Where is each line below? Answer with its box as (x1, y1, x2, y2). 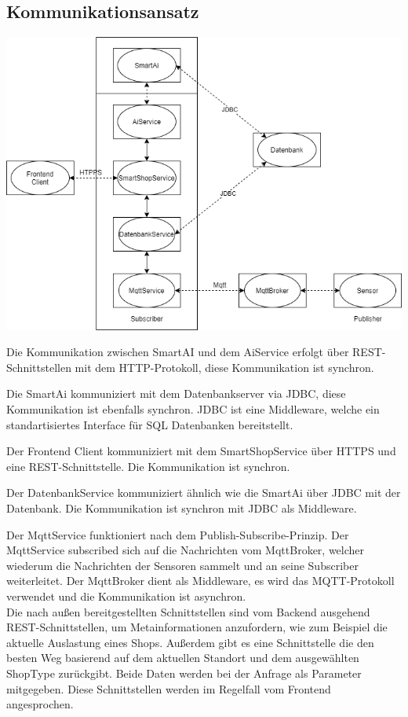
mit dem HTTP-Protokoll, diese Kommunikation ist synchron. (75, 358, 374, 375)
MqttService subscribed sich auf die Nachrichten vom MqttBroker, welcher (6, 542, 365, 558)
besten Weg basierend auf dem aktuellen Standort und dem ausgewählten (6, 649, 359, 666)
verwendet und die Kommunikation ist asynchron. (6, 587, 246, 604)
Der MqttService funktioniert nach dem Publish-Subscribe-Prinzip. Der (6, 526, 349, 542)
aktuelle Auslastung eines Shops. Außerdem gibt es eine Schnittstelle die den (6, 634, 374, 650)
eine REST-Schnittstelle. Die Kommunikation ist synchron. (6, 458, 290, 474)
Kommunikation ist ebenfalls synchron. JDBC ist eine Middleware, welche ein (6, 401, 380, 417)
